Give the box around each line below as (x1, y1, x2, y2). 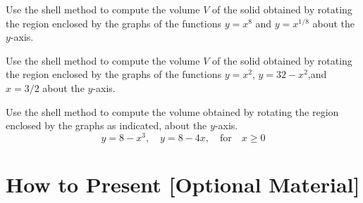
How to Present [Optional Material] (6, 170, 360, 199)
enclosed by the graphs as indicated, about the (6, 118, 207, 133)
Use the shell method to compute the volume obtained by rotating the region (6, 104, 339, 119)
